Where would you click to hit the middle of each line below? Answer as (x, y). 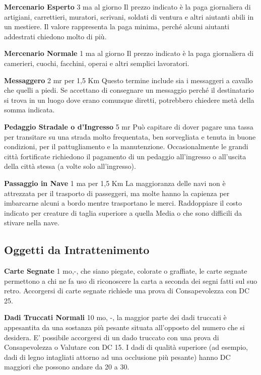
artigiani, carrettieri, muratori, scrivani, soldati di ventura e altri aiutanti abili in (129, 16)
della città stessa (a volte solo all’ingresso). (70, 166)
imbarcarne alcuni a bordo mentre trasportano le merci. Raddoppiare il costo (123, 203)
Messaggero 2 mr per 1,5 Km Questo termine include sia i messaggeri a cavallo (128, 80)
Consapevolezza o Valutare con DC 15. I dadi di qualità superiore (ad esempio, (126, 347)
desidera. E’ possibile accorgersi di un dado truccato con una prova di (112, 337)
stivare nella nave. (32, 223)
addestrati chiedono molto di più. (55, 36)
